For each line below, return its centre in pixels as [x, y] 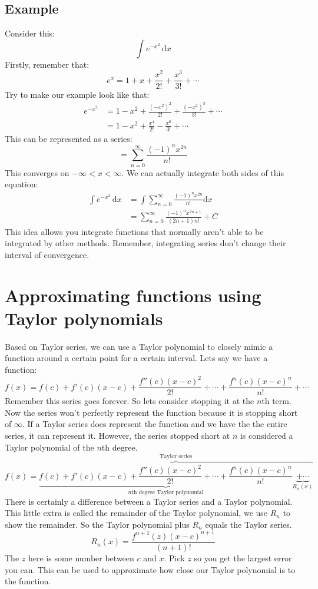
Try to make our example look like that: [77, 94]
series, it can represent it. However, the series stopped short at [117, 435]
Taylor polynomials [84, 318]
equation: [21, 184]
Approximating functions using [133, 295]
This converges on [37, 172]
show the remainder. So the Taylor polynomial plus [97, 524]
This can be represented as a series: [69, 138]
